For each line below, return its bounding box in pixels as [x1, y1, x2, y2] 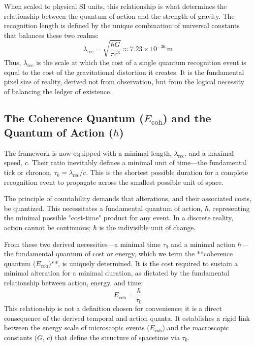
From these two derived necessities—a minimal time [4, 239, 160, 249]
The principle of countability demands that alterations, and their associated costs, [4, 193, 252, 204]
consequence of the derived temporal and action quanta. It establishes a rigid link [4, 312, 250, 323]
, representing [208, 203, 250, 213]
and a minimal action [171, 239, 235, 249]
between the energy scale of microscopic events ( [4, 322, 150, 333]
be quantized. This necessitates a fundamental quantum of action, [4, 203, 203, 213]
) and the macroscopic [162, 322, 229, 333]
